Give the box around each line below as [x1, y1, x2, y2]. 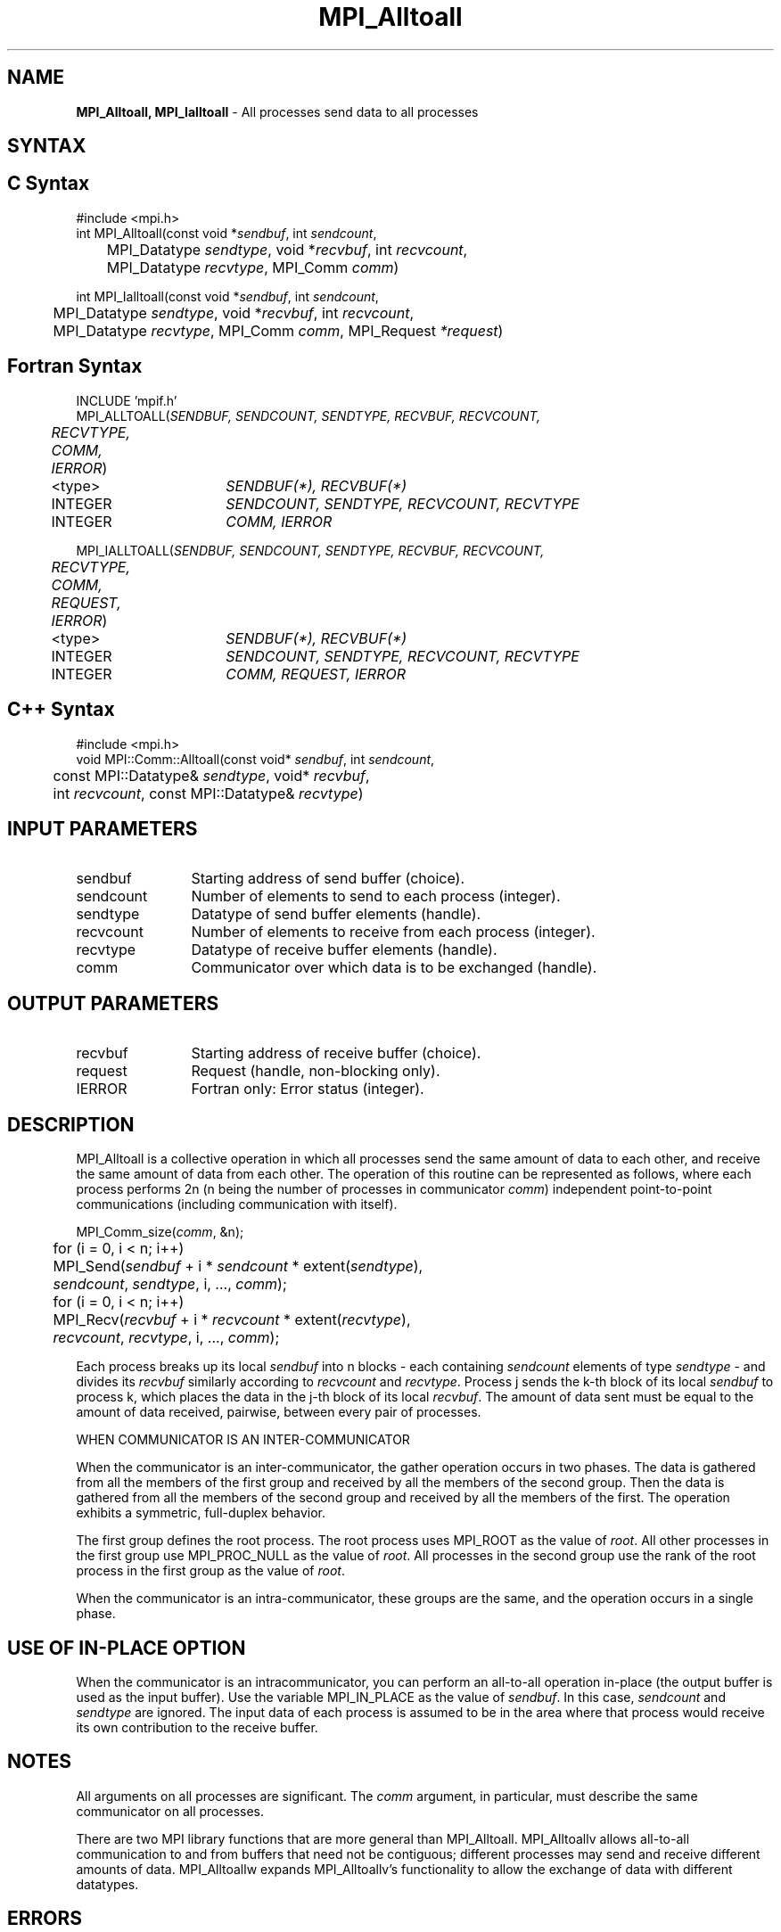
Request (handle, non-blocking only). [191, 1062, 440, 1081]
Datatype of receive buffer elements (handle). [191, 941, 497, 959]
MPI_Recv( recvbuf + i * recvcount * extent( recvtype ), [53, 1311, 411, 1329]
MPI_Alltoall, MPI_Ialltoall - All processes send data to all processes [76, 103, 479, 119]
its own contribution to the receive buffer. [76, 1719, 318, 1735]
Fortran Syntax [7, 355, 143, 378]
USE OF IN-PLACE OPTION [7, 1636, 246, 1659]
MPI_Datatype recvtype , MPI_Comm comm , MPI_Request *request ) [53, 321, 504, 340]
